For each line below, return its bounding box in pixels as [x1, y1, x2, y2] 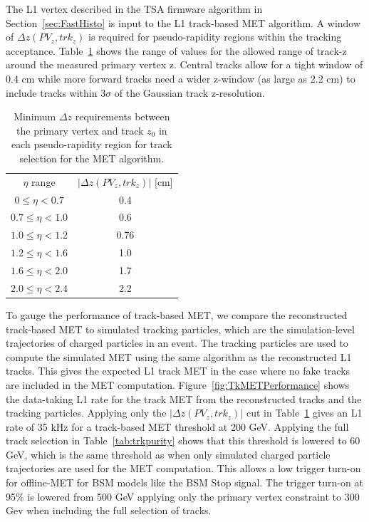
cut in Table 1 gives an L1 [246, 405, 363, 420]
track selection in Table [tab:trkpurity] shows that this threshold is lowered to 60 [6, 433, 360, 448]
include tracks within [6, 85, 98, 100]
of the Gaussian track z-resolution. [114, 85, 265, 100]
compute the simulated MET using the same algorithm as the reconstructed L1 [6, 349, 352, 364]
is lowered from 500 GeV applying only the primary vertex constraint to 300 [27, 489, 360, 503]
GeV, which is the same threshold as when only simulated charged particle [6, 447, 331, 461]
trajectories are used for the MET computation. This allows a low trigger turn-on [6, 461, 361, 476]
